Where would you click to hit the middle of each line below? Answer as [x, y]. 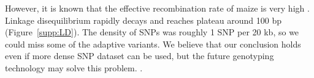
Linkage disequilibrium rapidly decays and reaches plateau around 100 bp [143, 20]
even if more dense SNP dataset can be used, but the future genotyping [140, 56]
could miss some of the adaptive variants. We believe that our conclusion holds [153, 44]
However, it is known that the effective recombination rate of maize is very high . [157, 8]
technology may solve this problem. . [74, 67]
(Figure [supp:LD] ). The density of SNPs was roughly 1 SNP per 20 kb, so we [152, 32]
